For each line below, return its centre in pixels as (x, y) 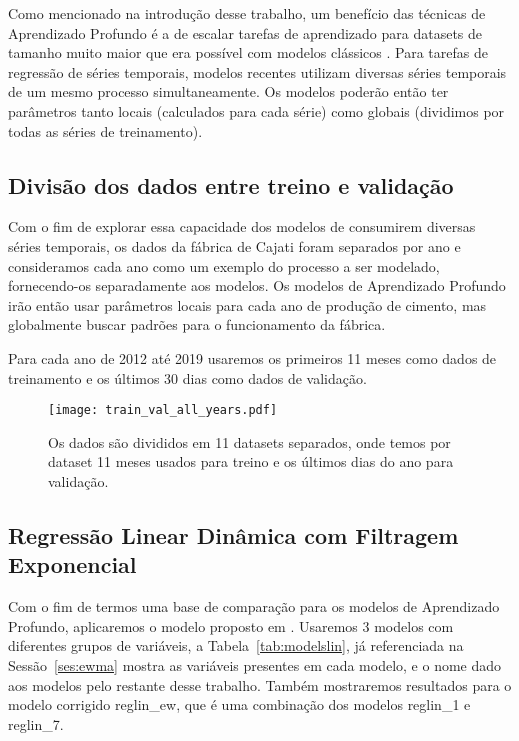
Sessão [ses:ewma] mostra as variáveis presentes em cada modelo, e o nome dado (255, 664)
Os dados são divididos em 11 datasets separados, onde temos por (249, 441)
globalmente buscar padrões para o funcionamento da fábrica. (197, 324)
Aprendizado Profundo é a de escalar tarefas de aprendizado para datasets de (245, 32)
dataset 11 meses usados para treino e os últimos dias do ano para (251, 461)
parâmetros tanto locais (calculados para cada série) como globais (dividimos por (256, 110)
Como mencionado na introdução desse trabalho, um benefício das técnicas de (247, 13)
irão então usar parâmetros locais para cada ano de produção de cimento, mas (247, 304)
